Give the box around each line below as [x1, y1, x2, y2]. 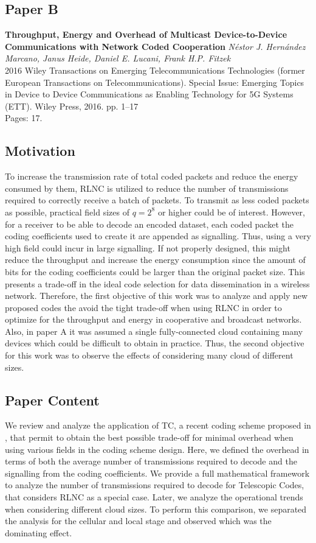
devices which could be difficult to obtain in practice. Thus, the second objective [5, 337, 304, 349]
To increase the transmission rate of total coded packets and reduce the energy [5, 170, 298, 183]
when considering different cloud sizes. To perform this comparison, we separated [5, 502, 307, 515]
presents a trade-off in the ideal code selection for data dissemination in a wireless [5, 277, 310, 290]
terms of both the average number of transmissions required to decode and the [5, 455, 297, 468]
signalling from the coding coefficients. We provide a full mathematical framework [5, 466, 310, 479]
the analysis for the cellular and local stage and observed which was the [5, 514, 272, 527]
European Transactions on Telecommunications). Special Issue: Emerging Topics [5, 75, 304, 88]
